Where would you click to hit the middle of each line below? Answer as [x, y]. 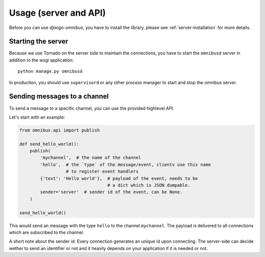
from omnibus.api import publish [60, 130]
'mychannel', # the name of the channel [91, 158]
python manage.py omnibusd [50, 71]
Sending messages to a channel [59, 97]
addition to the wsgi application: [41, 60]
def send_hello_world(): [49, 144]
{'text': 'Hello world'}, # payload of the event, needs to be [119, 178]
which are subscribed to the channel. [47, 232]
